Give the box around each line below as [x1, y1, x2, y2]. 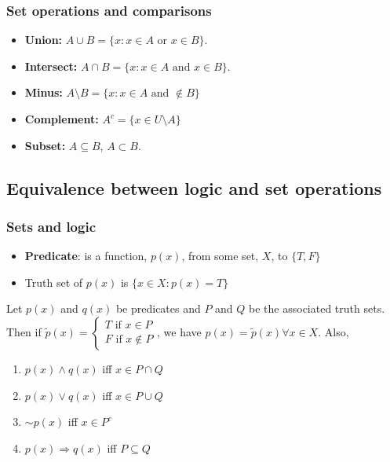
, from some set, [181, 247, 259, 264]
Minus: [24, 84, 63, 101]
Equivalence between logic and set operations [6, 175, 382, 200]
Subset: [24, 137, 66, 153]
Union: [24, 31, 63, 48]
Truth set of [24, 273, 83, 290]
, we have [157, 323, 202, 339]
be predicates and [115, 300, 201, 317]
